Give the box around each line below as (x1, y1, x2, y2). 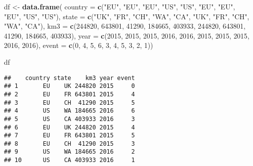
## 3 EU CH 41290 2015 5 (4, 99, 135, 106)
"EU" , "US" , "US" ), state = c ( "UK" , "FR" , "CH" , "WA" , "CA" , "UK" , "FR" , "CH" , (4, 11, 250, 21)
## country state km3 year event (4, 74, 135, 82)
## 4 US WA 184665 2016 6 (4, 107, 135, 115)
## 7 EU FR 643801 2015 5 (4, 132, 135, 139)
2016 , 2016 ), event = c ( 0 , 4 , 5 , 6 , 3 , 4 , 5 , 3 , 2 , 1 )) (4, 40, 153, 50)
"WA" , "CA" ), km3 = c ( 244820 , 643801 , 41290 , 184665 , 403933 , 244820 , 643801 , (4, 21, 246, 31)
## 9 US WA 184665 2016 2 (4, 148, 135, 156)
